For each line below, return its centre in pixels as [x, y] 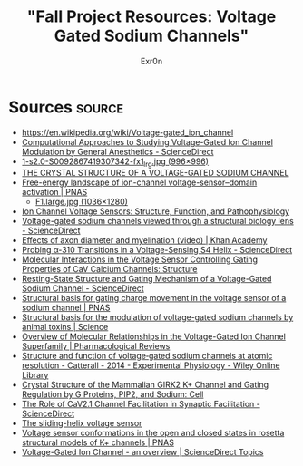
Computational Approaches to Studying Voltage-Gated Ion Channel [147, 141]
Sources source [66, 107]
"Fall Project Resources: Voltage [151, 17]
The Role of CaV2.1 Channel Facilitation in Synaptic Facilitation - [141, 404]
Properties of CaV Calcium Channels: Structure [109, 269]
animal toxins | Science [65, 327]
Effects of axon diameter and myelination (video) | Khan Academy [144, 240]
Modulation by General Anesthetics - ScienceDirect [117, 151]
